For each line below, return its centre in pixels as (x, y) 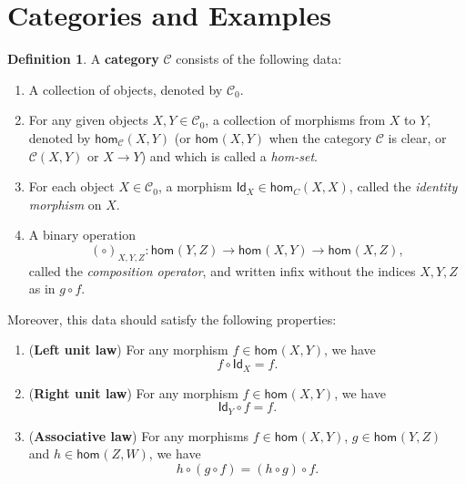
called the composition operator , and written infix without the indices (222, 270)
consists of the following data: (259, 59)
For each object (71, 186)
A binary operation (82, 235)
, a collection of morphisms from (295, 120)
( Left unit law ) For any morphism (128, 350)
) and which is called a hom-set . (229, 155)
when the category (320, 137)
